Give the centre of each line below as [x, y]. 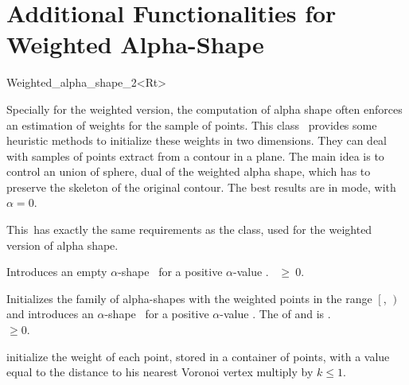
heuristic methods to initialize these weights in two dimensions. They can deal [197, 140]
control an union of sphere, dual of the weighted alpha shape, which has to [189, 171]
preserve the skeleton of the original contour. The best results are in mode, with [201, 187]
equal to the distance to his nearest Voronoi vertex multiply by [160, 372]
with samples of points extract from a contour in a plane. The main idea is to [195, 156]
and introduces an [50, 314]
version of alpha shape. [62, 245]
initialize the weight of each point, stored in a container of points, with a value [198, 356]
